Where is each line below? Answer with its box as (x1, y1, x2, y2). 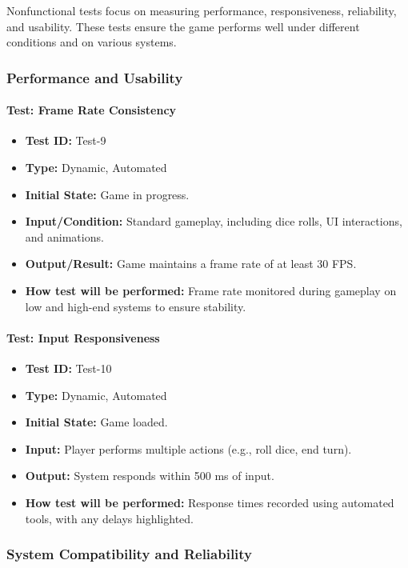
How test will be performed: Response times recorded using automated (25, 494, 394, 510)
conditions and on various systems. (6, 34, 177, 50)
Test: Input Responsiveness (6, 329, 160, 346)
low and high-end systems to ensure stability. (25, 298, 246, 314)
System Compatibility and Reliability (6, 544, 253, 564)
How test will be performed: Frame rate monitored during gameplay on (25, 282, 397, 298)
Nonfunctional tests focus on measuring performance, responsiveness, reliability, (6, 2, 397, 18)
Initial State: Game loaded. (25, 414, 168, 430)
